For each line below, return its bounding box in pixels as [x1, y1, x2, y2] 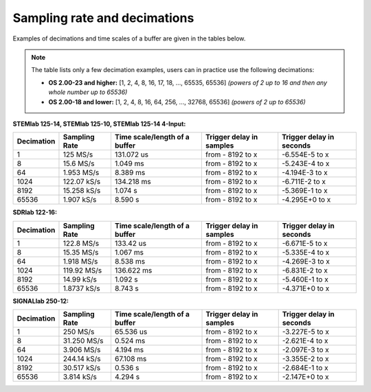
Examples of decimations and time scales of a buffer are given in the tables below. [12, 34, 246, 43]
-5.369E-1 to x [282, 186, 328, 196]
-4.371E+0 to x [282, 284, 330, 293]
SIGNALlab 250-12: [12, 297, 69, 305]
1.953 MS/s [63, 168, 100, 178]
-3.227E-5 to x [282, 327, 330, 336]
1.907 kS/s [63, 195, 97, 205]
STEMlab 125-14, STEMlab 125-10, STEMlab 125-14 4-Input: [12, 119, 186, 128]
